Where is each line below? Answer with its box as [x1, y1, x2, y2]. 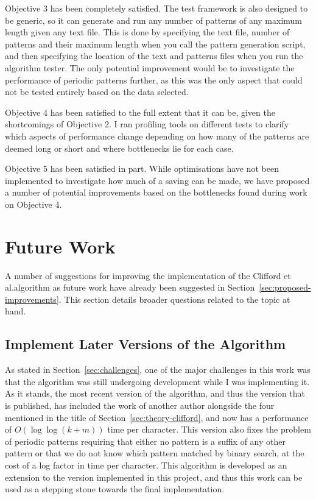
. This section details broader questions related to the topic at [58, 292, 290, 305]
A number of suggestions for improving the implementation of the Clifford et [5, 269, 291, 281]
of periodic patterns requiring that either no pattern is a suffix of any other [5, 434, 286, 447]
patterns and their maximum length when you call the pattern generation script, [5, 37, 306, 50]
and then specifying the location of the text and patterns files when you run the [5, 49, 303, 62]
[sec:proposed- [259, 281, 311, 294]
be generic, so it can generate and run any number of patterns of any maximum [5, 13, 303, 26]
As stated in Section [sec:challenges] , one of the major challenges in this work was [5, 363, 311, 376]
